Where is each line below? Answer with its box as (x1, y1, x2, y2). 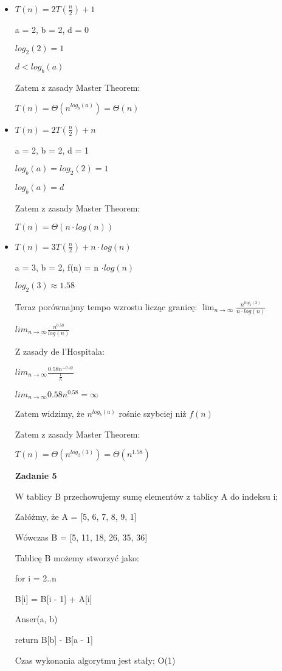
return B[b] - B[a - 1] (15, 633, 93, 646)
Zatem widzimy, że (15, 407, 84, 420)
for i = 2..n (15, 572, 57, 584)
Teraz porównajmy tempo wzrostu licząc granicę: (15, 300, 198, 313)
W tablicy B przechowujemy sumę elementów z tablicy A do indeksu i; (15, 489, 278, 502)
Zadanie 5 (15, 469, 57, 482)
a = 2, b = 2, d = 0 (15, 23, 89, 35)
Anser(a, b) (15, 612, 58, 625)
